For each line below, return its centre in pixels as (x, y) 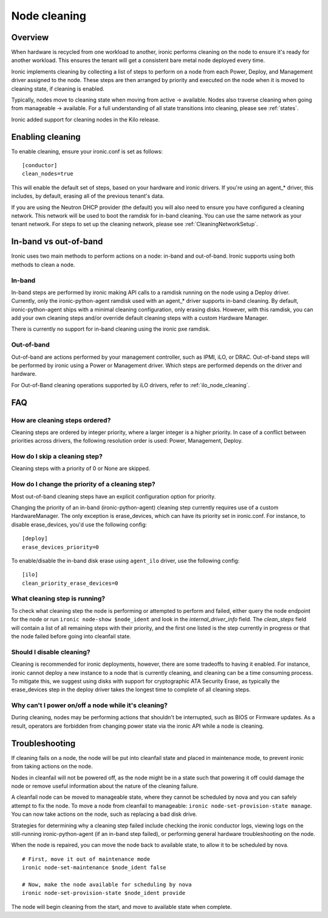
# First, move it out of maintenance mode (86, 859)
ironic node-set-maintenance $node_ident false (94, 868)
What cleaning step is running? (58, 599)
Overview (30, 37)
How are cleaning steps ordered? (61, 420)
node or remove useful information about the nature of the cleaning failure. (105, 786)
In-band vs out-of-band (57, 242)
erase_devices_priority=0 (61, 547)
